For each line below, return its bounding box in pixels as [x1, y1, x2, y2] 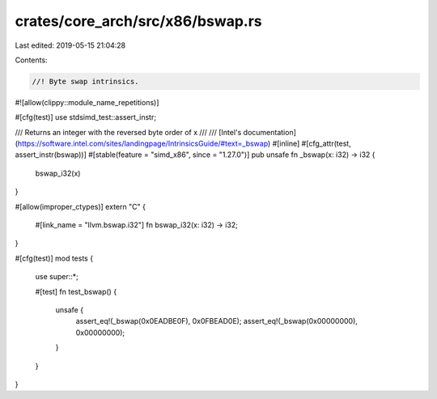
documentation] [243, 127, 297, 137]
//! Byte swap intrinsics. [32, 77, 139, 86]
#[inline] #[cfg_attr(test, [272, 138, 351, 149]
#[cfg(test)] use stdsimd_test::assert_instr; [15, 112, 157, 122]
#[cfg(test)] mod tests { [15, 253, 93, 263]
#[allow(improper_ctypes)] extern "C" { [15, 202, 146, 211]
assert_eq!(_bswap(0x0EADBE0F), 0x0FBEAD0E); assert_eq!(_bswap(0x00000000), [75, 316, 358, 326]
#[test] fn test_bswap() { [35, 287, 117, 296]
